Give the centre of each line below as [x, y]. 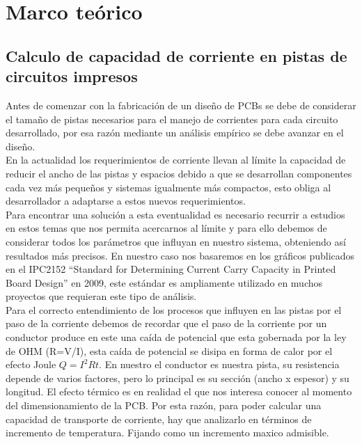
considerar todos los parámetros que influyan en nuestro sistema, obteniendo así [176, 241]
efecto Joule [31, 364]
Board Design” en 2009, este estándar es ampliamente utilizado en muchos [164, 282]
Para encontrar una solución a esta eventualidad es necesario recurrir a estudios [175, 214]
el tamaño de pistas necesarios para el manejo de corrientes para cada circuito [172, 119]
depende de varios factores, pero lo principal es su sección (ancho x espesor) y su [178, 378]
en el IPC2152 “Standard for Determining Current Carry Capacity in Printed [171, 269]
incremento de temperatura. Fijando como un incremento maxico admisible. [167, 433]
